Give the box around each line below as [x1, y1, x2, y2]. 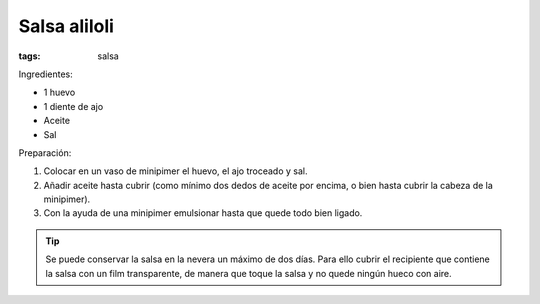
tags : [18, 50, 41, 62]
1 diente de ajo [43, 100, 104, 112]
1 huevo [43, 86, 76, 99]
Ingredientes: [18, 68, 74, 80]
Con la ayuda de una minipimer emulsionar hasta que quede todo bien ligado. [43, 207, 363, 219]
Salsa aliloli [18, 15, 115, 37]
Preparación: [18, 146, 72, 159]
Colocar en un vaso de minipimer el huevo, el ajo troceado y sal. [43, 165, 308, 177]
